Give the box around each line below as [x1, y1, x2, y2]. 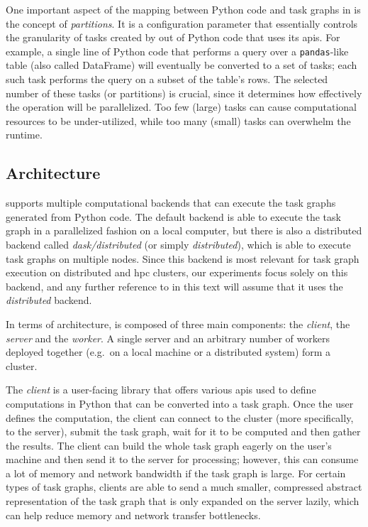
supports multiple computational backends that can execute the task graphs [6, 195, 336, 210]
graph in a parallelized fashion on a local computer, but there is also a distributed [6, 223, 362, 238]
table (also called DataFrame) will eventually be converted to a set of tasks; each [6, 58, 357, 72]
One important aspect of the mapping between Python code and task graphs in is [6, 2, 361, 16]
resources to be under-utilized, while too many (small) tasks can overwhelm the [6, 113, 351, 128]
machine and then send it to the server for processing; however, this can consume [6, 452, 359, 467]
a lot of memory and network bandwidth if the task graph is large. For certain [6, 465, 346, 480]
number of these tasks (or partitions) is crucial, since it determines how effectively [6, 85, 362, 100]
